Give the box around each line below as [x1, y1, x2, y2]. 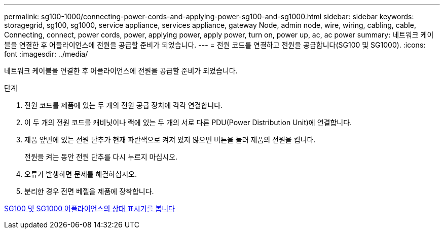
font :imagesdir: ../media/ [4, 50, 88, 58]
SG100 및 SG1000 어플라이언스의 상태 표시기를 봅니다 [4, 204, 175, 213]
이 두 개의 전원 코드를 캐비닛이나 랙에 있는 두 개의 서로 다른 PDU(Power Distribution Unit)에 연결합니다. [24, 118, 352, 127]
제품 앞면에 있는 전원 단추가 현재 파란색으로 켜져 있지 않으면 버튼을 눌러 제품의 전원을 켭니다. [24, 135, 316, 144]
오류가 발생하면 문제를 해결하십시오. [24, 170, 137, 178]
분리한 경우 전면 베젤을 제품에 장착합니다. [24, 187, 154, 196]
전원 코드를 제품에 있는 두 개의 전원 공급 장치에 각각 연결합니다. [24, 101, 223, 109]
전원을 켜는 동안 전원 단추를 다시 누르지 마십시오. [24, 152, 178, 161]
